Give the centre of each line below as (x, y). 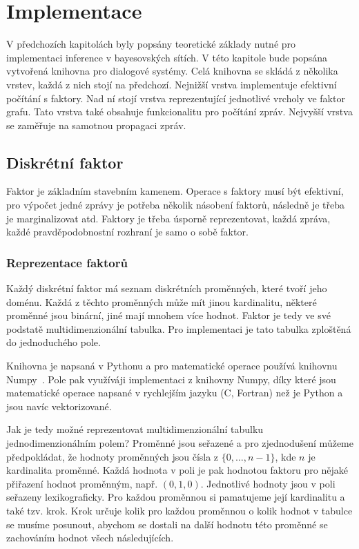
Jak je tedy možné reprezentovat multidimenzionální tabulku (135, 429)
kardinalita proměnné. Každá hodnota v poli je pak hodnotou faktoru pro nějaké (177, 470)
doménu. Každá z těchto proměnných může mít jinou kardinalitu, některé (162, 301)
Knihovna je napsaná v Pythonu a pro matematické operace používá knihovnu (172, 366)
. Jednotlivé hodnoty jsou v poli (268, 483)
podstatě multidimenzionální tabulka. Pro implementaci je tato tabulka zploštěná (179, 328)
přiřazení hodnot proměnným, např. (82, 483)
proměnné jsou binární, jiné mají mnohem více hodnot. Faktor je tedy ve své (168, 315)
